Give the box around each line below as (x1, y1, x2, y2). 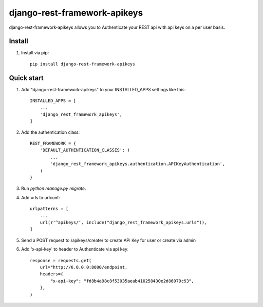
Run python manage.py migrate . (21, 185, 86, 191)
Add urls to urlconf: (21, 194, 60, 200)
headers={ (39, 271, 63, 277)
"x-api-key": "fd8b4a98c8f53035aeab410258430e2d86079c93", (50, 278, 194, 284)
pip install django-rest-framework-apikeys (30, 61, 135, 67)
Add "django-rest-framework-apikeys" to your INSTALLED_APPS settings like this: (21, 86, 186, 92)
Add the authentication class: (21, 129, 80, 135)
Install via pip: (21, 50, 49, 56)
